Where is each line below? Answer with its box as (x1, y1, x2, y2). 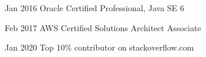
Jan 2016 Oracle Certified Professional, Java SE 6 (5, 2, 185, 14)
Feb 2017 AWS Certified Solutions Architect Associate (5, 21, 201, 33)
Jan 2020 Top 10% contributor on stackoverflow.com (5, 41, 194, 53)
